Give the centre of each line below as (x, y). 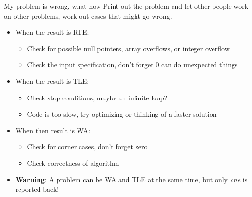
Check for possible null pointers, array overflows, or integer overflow (128, 48)
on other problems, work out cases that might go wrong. (88, 15)
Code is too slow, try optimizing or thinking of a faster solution (122, 114)
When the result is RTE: (52, 32)
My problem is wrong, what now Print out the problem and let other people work (126, 6)
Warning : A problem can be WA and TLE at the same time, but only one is (131, 179)
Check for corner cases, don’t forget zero (87, 147)
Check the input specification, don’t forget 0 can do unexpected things (132, 65)
